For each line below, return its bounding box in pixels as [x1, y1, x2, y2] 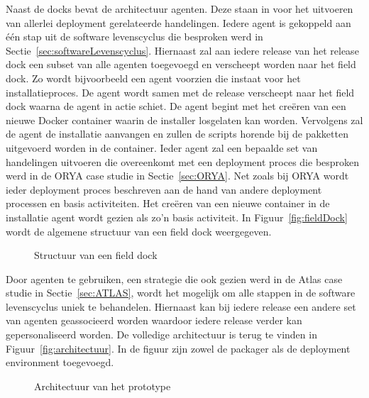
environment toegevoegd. [6, 355, 114, 370]
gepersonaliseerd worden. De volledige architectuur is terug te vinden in [6, 327, 317, 342]
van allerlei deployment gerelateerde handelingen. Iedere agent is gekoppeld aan [6, 15, 351, 30]
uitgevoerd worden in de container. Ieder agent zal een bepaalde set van [6, 140, 318, 155]
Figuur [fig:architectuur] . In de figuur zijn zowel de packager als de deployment [6, 341, 351, 355]
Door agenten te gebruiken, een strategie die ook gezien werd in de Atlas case [6, 271, 343, 286]
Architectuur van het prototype [34, 378, 171, 393]
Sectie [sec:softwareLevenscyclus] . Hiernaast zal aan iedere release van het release [6, 43, 359, 57]
